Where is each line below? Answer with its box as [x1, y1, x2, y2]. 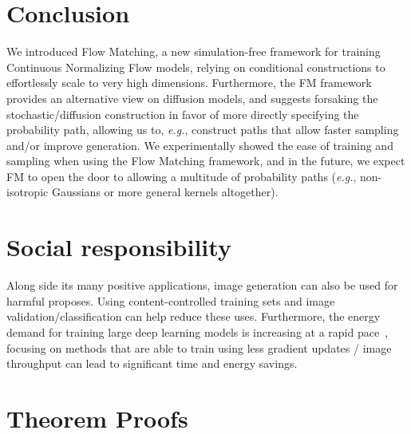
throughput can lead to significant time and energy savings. [6, 355, 298, 372]
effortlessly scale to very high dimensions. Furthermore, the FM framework [6, 74, 372, 91]
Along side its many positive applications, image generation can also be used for [6, 277, 398, 294]
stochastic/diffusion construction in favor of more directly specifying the [6, 105, 359, 122]
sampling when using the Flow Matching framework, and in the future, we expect [6, 152, 405, 169]
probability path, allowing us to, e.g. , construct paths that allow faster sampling [6, 121, 399, 138]
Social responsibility [6, 231, 231, 263]
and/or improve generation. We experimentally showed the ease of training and [6, 136, 393, 153]
